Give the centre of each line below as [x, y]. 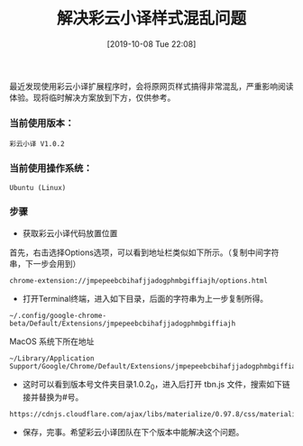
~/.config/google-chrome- [58, 315]
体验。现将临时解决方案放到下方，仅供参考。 [92, 97]
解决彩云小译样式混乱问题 [151, 18]
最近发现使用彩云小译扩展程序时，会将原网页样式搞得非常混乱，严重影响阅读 [151, 86]
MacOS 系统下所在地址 [52, 341]
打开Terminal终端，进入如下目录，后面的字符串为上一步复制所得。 [145, 298]
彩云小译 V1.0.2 [37, 144]
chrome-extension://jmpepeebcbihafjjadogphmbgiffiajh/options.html [139, 280]
